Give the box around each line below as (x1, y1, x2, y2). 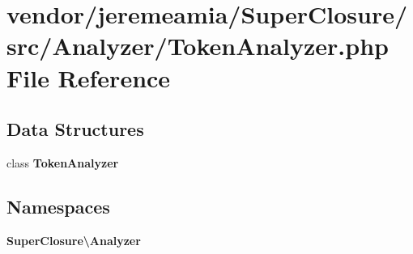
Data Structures (6, 116, 144, 142)
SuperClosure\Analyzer (6, 231, 141, 248)
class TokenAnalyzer (6, 154, 119, 171)
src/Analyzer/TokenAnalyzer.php (6, 29, 389, 62)
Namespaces (6, 193, 110, 218)
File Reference (6, 61, 171, 94)
